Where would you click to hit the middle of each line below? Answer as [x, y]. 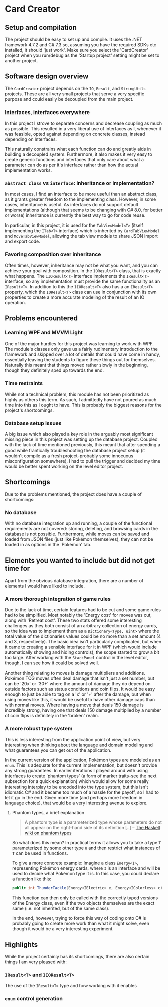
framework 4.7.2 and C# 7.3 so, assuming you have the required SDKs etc [81, 45]
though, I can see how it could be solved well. [52, 663]
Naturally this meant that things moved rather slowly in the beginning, [77, 365]
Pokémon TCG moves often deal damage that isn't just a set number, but [80, 678]
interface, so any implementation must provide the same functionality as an [83, 281]
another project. [22, 61]
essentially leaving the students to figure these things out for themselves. [81, 360]
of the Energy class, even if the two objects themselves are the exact [83, 903]
